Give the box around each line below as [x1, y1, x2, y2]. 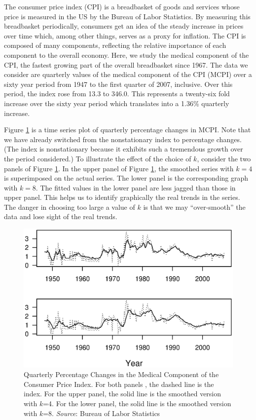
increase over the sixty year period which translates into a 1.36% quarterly [4, 98, 229, 108]
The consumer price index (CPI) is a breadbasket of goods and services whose [4, 1, 240, 11]
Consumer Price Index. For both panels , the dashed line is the [24, 379, 214, 389]
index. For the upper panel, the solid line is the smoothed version [24, 388, 221, 399]
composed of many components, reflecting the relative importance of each [4, 40, 226, 50]
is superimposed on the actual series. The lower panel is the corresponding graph [4, 173, 249, 183]
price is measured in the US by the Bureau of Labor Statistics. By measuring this [4, 11, 251, 21]
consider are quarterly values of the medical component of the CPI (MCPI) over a [4, 69, 252, 79]
